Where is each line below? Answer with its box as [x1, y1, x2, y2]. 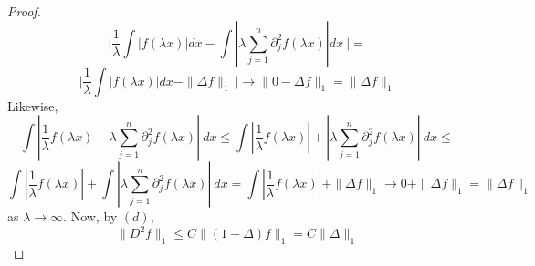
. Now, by [63, 207, 118, 226]
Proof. [7, 2, 41, 20]
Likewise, [7, 96, 58, 115]
